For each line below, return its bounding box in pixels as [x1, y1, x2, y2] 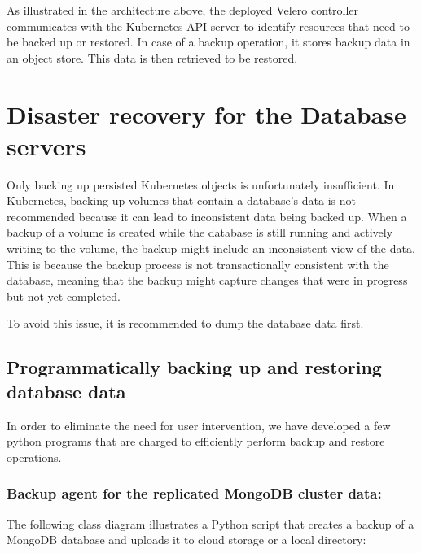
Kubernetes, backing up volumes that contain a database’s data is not [7, 192, 356, 209]
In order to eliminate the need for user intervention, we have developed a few [7, 416, 391, 433]
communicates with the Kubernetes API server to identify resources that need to [7, 17, 410, 34]
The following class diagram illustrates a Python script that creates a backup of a [7, 515, 414, 532]
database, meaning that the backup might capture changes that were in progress [7, 272, 408, 289]
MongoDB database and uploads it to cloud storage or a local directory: [7, 531, 366, 548]
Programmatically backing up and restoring [7, 355, 382, 380]
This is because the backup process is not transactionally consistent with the [7, 255, 389, 272]
